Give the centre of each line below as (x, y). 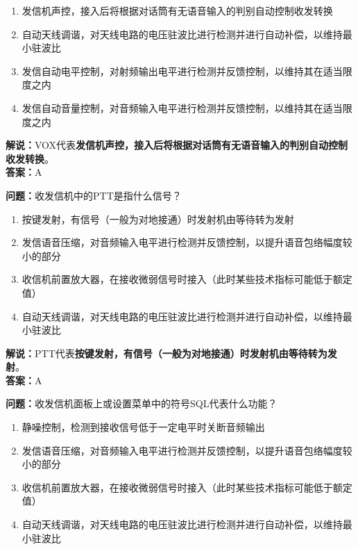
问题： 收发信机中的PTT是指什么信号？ (94, 195)
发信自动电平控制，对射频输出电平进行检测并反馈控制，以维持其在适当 (182, 71)
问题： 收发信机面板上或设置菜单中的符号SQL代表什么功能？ (142, 403)
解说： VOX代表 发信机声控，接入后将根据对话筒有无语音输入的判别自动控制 (177, 145)
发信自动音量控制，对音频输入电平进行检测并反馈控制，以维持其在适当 (182, 107)
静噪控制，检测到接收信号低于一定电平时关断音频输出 (143, 427)
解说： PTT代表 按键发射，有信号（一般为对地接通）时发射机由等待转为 (167, 353)
